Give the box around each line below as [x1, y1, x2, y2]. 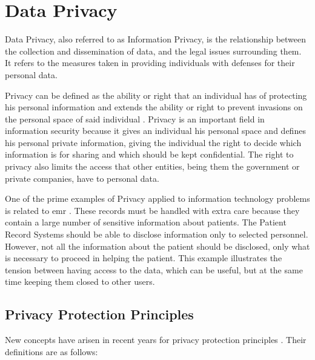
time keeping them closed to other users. [5, 275, 155, 288]
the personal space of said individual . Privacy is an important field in [5, 112, 265, 125]
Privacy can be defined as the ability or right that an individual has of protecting [5, 88, 307, 101]
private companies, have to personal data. [5, 172, 159, 184]
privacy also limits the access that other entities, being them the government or [5, 160, 300, 173]
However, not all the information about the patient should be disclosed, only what [5, 239, 310, 252]
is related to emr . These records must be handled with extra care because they [5, 204, 300, 216]
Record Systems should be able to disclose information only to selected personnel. [5, 228, 308, 241]
